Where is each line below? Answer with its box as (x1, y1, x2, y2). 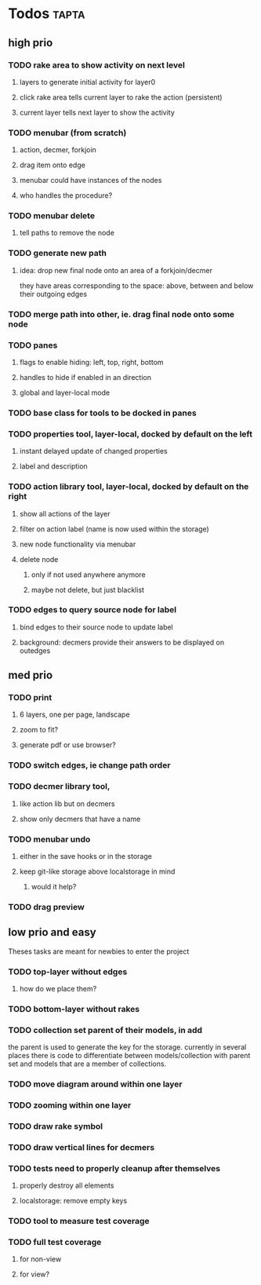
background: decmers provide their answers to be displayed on (19, 637, 225, 647)
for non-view (19, 1254, 62, 1264)
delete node (19, 554, 59, 564)
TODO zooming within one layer (8, 1100, 132, 1111)
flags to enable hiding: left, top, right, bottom (19, 357, 164, 367)
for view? (19, 1269, 49, 1280)
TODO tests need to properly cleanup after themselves (8, 1163, 221, 1174)
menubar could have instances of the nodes (19, 176, 162, 185)
